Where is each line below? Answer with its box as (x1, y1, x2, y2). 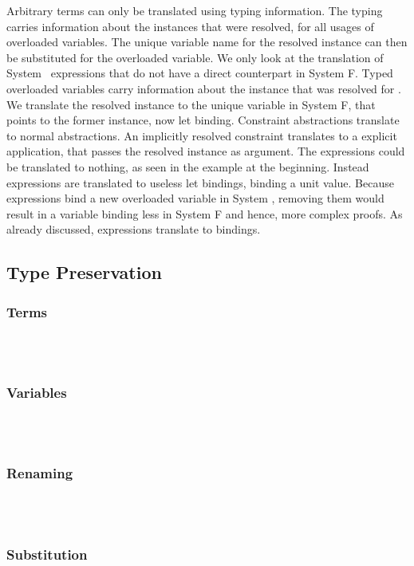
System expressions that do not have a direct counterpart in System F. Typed (6, 65, 393, 81)
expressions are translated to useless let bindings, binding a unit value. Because (6, 174, 394, 191)
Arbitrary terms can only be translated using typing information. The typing (6, 2, 383, 18)
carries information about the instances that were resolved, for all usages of (6, 18, 374, 34)
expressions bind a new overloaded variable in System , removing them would (6, 190, 384, 206)
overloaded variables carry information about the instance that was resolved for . (6, 80, 401, 96)
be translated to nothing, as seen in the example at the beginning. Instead (6, 158, 369, 175)
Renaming (6, 463, 73, 483)
